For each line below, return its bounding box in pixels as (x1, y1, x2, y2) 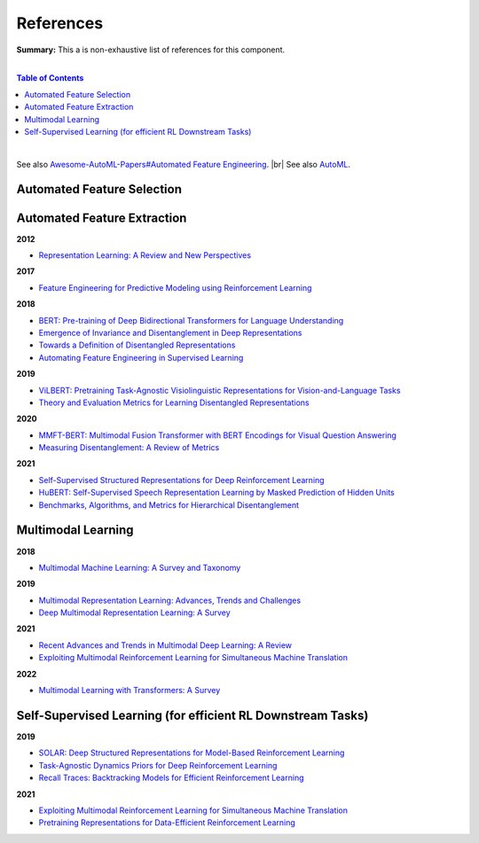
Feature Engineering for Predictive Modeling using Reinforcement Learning (38, 282, 312, 293)
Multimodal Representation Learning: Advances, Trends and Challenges (38, 595, 302, 605)
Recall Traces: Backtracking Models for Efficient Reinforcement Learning (38, 772, 304, 784)
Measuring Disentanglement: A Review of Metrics (38, 442, 220, 453)
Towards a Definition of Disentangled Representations (38, 340, 236, 350)
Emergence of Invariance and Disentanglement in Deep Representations (38, 327, 302, 338)
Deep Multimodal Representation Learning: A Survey (38, 607, 231, 618)
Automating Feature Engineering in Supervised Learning (38, 352, 244, 363)
